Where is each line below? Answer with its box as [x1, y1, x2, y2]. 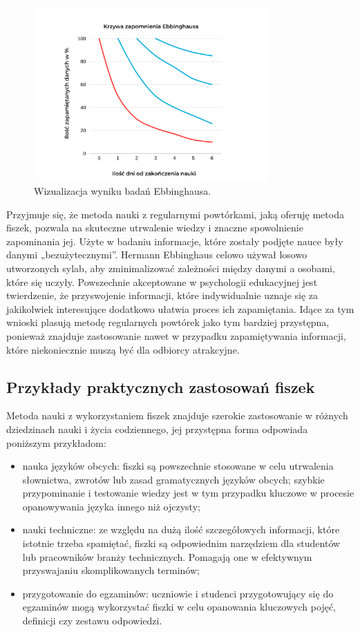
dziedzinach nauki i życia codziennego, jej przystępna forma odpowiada [6, 421, 308, 436]
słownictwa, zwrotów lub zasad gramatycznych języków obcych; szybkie [22, 472, 325, 486]
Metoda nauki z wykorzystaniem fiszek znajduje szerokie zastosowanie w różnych [6, 408, 348, 423]
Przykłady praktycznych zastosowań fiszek [6, 376, 315, 397]
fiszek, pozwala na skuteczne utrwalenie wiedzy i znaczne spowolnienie [6, 220, 303, 235]
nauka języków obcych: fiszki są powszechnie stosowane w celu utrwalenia [22, 459, 334, 473]
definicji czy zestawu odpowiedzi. [22, 613, 162, 628]
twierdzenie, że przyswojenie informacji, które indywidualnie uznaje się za [6, 288, 319, 303]
